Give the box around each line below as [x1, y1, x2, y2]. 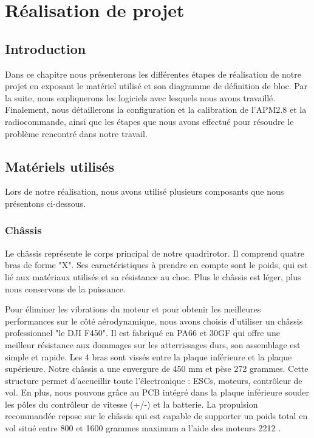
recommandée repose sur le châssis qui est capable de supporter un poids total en [5, 409, 308, 422]
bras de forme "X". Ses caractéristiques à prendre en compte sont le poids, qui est [5, 258, 308, 271]
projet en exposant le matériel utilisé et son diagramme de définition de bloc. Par [5, 79, 307, 92]
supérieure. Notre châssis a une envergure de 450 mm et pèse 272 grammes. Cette [5, 362, 309, 375]
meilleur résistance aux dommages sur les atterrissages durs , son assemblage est [5, 338, 301, 351]
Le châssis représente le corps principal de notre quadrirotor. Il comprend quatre [5, 246, 304, 259]
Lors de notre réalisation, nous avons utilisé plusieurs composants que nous [5, 185, 284, 198]
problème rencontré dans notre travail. [5, 127, 148, 140]
